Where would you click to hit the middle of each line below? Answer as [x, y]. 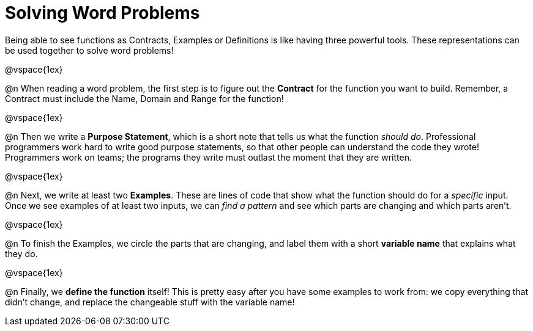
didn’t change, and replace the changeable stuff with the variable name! [150, 302]
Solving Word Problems [102, 13]
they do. [21, 253]
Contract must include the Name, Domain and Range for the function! [144, 98]
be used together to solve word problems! [89, 50]
